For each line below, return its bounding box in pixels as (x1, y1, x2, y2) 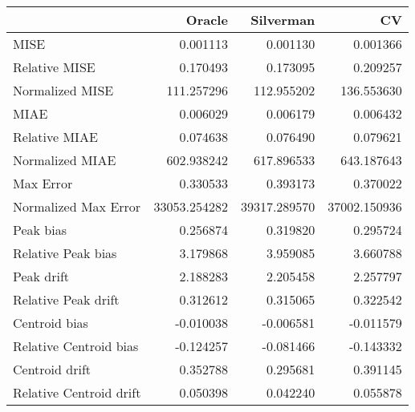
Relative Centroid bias (13, 337, 139, 355)
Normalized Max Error (13, 197, 141, 216)
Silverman (250, 10, 315, 29)
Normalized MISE (13, 81, 114, 99)
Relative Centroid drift (13, 383, 141, 402)
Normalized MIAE (13, 151, 116, 169)
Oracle (185, 10, 228, 29)
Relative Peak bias (13, 244, 117, 262)
